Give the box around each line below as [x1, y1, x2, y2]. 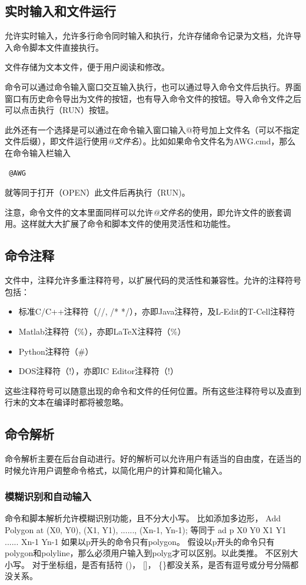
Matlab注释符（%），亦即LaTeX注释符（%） [18, 325, 186, 337]
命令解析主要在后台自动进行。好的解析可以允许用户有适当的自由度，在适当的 [5, 452, 301, 465]
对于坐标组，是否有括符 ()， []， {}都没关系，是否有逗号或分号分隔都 [32, 558, 299, 570]
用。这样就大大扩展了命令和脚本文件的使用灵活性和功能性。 [5, 217, 235, 230]
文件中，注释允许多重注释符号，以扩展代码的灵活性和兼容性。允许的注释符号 [5, 274, 301, 286]
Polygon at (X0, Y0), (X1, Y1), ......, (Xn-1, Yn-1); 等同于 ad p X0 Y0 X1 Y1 [5, 524, 287, 536]
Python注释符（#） [18, 345, 94, 357]
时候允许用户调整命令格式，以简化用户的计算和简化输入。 [5, 464, 227, 476]
